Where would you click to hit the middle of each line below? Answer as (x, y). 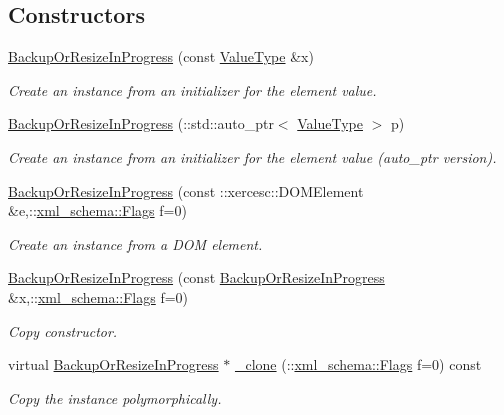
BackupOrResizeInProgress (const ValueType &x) (161, 56)
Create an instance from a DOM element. (135, 243)
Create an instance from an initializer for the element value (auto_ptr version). (252, 156)
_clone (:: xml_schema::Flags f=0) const (358, 364)
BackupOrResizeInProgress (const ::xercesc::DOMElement (186, 190)
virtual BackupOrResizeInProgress (113, 364)
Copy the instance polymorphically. (115, 397)
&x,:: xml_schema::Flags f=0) (98, 296)
